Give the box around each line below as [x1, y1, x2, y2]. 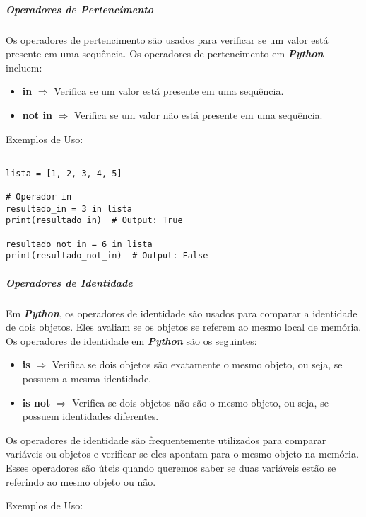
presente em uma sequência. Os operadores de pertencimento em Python [6, 46, 324, 61]
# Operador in [6, 192, 72, 203]
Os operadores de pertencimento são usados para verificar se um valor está [6, 32, 329, 47]
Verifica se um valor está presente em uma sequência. [54, 84, 284, 98]
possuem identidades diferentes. [22, 409, 159, 424]
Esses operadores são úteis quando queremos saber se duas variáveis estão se [6, 460, 336, 475]
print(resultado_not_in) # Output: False [6, 251, 208, 261]
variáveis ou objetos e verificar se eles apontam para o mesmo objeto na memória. [6, 446, 359, 461]
